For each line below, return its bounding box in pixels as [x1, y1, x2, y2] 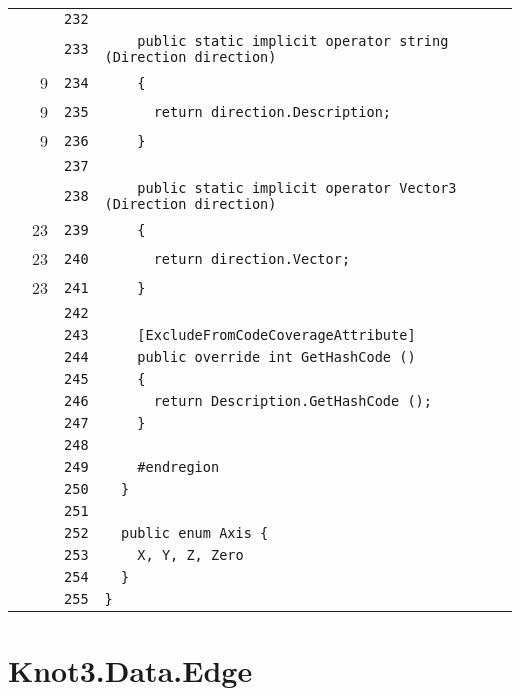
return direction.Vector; [153, 250, 351, 267]
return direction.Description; [153, 103, 392, 120]
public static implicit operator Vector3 [137, 180, 457, 196]
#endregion [137, 459, 220, 475]
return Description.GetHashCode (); [153, 393, 432, 409]
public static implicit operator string [137, 33, 449, 49]
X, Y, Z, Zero [137, 547, 244, 563]
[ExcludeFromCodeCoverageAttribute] [137, 327, 416, 343]
